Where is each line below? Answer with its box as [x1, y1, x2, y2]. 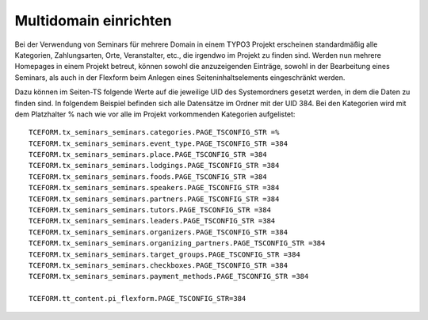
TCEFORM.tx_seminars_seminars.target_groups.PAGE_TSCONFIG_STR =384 [29, 250, 300, 259]
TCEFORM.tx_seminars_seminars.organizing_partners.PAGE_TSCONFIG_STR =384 [29, 238, 326, 248]
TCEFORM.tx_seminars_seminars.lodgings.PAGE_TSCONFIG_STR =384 [29, 161, 280, 170]
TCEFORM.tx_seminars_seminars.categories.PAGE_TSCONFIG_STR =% [29, 128, 280, 137]
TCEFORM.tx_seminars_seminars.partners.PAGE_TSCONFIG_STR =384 [29, 194, 280, 204]
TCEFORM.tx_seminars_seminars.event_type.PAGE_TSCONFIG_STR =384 [29, 139, 289, 148]
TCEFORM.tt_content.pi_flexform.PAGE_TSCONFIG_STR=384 [29, 294, 246, 303]
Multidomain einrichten [14, 12, 172, 29]
